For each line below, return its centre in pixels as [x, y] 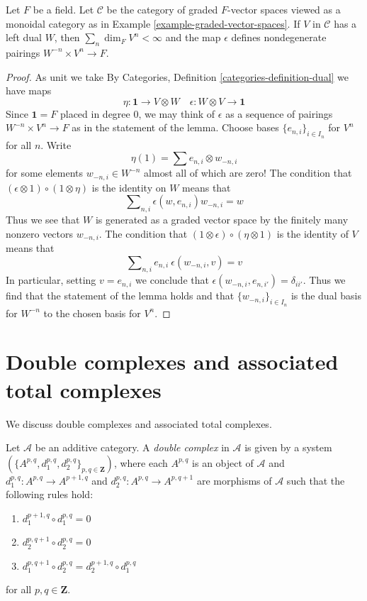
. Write [56, 144]
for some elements [45, 173]
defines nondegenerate [279, 37]
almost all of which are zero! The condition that [248, 173]
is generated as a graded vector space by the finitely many [222, 219]
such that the [316, 480]
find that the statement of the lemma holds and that [120, 296]
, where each [141, 462]
